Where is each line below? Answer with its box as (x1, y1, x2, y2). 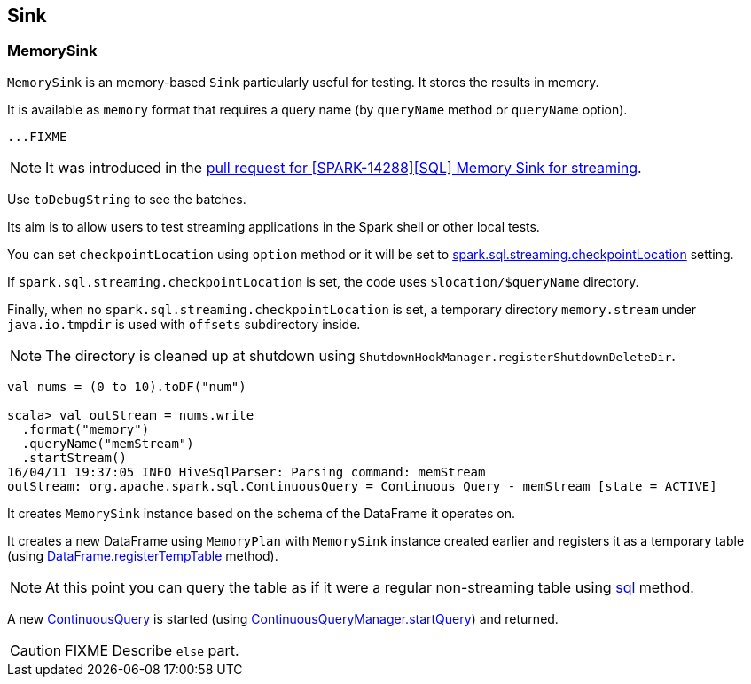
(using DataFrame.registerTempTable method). (7, 547, 278, 563)
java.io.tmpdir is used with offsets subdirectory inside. (7, 316, 361, 332)
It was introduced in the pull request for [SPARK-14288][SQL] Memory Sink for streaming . (45, 158, 642, 177)
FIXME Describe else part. (65, 641, 239, 659)
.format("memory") (21, 421, 150, 436)
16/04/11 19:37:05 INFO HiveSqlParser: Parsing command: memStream (7, 464, 486, 479)
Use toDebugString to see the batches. (7, 191, 246, 207)
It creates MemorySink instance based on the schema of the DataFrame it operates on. (7, 505, 515, 521)
